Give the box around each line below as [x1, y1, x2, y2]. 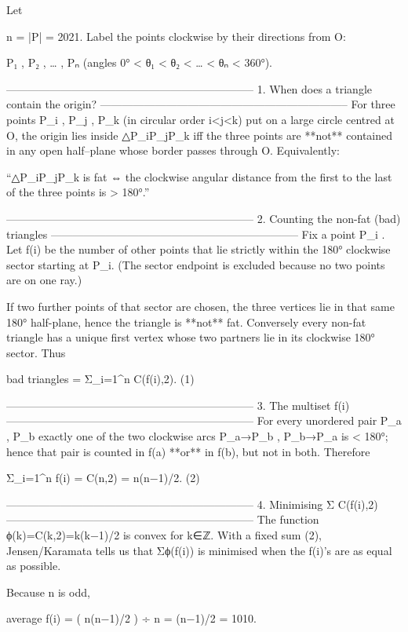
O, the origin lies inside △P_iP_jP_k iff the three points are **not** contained [6, 126, 393, 143]
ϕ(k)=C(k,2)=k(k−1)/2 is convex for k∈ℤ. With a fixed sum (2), [6, 527, 322, 543]
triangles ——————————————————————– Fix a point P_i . [6, 225, 385, 242]
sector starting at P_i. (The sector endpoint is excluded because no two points [6, 256, 385, 272]
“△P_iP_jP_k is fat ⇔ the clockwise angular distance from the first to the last [6, 168, 392, 184]
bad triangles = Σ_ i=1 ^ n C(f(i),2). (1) [6, 371, 195, 387]
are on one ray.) [6, 272, 82, 288]
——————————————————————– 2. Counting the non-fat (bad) [6, 210, 401, 226]
